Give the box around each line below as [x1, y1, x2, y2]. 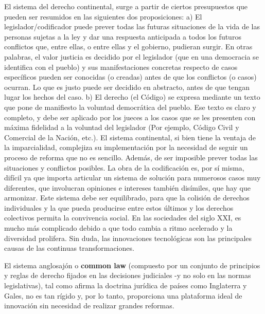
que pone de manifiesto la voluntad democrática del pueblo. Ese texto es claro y [4, 101, 256, 112]
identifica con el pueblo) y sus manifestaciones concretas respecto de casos [4, 61, 238, 72]
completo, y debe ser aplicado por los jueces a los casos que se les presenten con [4, 112, 256, 122]
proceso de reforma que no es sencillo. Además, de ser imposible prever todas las [4, 152, 258, 162]
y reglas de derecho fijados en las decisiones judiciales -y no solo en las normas [4, 270, 251, 281]
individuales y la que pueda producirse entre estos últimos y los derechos [4, 202, 234, 213]
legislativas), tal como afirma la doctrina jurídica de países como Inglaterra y [4, 280, 247, 291]
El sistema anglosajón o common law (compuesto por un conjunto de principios [4, 260, 260, 270]
